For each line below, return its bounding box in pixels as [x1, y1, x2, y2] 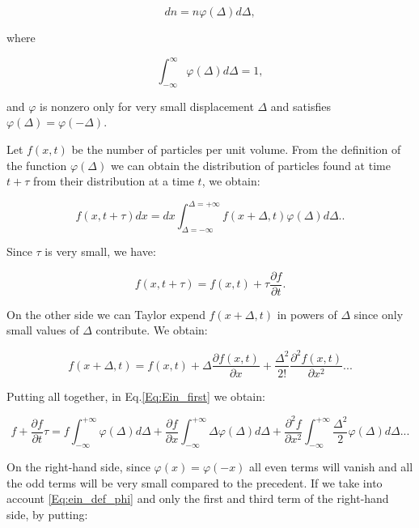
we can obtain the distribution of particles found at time [110, 156, 391, 173]
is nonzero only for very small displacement [40, 97, 254, 114]
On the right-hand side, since [6, 458, 150, 475]
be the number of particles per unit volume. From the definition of [71, 141, 401, 158]
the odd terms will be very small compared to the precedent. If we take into [6, 474, 383, 491]
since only [353, 305, 404, 322]
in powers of [277, 305, 337, 322]
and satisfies [270, 97, 331, 114]
